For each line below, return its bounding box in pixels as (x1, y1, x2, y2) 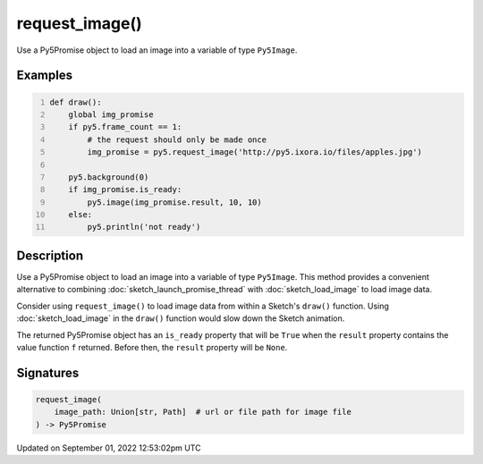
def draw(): (49, 97, 102, 107)
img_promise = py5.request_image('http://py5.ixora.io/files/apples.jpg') (87, 148, 422, 157)
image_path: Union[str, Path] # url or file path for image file (54, 407, 352, 418)
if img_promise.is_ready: (68, 184, 182, 195)
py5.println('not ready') (87, 222, 201, 232)
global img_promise (68, 109, 154, 120)
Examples (16, 68, 73, 83)
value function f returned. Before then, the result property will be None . (16, 342, 288, 352)
